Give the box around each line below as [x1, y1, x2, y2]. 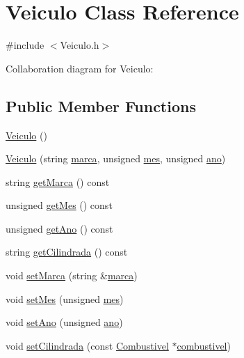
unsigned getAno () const [6, 221, 113, 235]
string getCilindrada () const [6, 244, 128, 259]
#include [6, 38, 44, 52]
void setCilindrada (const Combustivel [6, 338, 169, 352]
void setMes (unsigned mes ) [6, 291, 124, 306]
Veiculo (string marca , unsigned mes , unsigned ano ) [6, 151, 226, 166]
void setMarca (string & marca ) [6, 268, 138, 283]
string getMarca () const [6, 174, 110, 189]
